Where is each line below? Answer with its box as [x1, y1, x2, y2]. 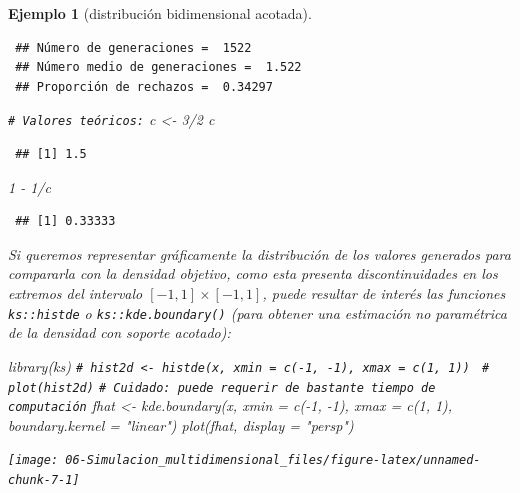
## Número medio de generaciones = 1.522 [15, 60, 302, 75]
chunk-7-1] [8, 473, 80, 488]
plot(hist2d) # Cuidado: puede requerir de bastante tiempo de [8, 380, 436, 395]
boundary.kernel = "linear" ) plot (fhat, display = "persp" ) [8, 414, 354, 435]
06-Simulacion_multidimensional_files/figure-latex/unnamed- [65, 453, 481, 468]
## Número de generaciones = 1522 [15, 40, 252, 55]
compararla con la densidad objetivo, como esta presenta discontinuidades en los [8, 263, 498, 284]
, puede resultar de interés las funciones [262, 283, 506, 303]
